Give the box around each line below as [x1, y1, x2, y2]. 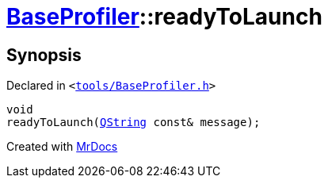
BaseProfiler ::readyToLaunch [6, 3, 322, 30]
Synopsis [6, 44, 82, 65]
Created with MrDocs [6, 140, 118, 154]
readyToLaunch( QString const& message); [6, 116, 261, 129]
